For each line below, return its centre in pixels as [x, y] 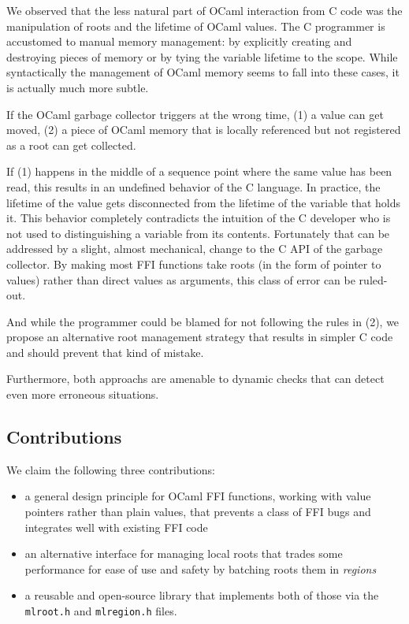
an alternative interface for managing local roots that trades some [184, 553]
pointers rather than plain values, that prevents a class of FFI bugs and [198, 512]
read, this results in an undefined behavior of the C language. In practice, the [193, 186]
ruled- [373, 279]
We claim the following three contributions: [111, 469]
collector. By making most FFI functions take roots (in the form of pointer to [194, 264]
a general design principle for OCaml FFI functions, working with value [198, 496]
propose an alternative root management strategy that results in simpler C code [200, 337]
